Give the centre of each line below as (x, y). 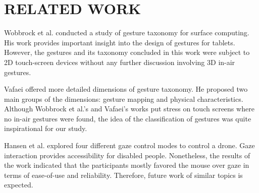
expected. (19, 185)
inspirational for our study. (46, 128)
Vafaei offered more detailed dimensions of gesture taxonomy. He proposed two (126, 89)
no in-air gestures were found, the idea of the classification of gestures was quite (128, 118)
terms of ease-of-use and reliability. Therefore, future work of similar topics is (123, 175)
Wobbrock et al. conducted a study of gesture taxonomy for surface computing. (127, 33)
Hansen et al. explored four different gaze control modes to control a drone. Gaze (129, 145)
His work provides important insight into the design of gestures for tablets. (120, 42)
